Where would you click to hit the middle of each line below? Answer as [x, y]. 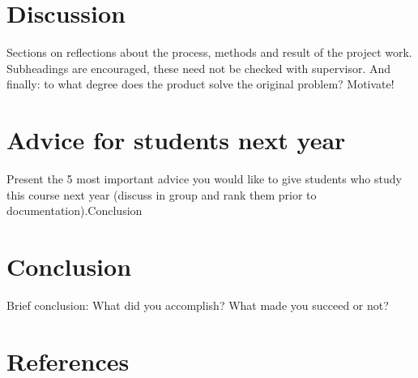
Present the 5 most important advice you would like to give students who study [204, 179]
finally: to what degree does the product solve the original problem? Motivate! [200, 84]
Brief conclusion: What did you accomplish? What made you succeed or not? [198, 305]
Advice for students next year [176, 140]
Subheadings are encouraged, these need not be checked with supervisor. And [199, 68]
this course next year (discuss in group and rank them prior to [162, 194]
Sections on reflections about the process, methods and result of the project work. [209, 52]
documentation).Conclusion [75, 210]
